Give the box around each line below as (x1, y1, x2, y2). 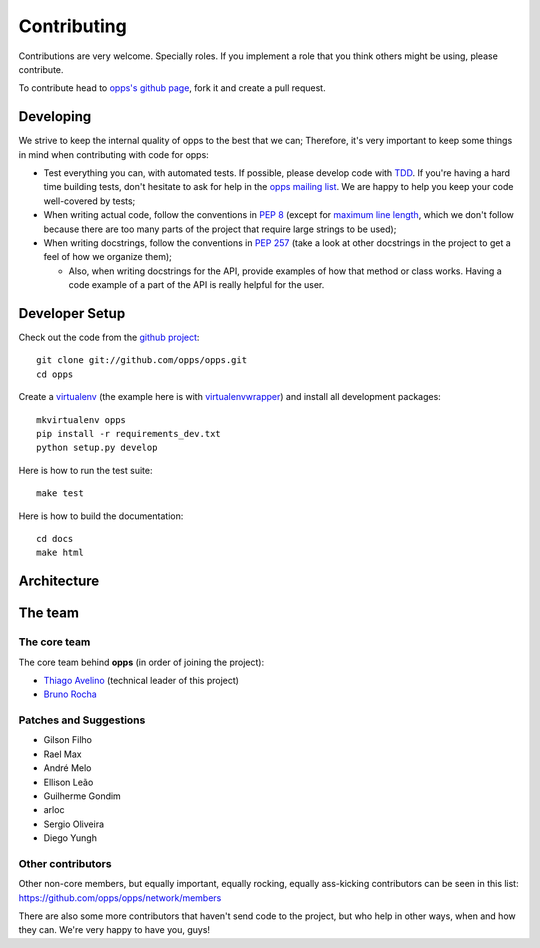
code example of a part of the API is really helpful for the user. (68, 279, 325, 291)
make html (36, 547, 84, 559)
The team (18, 605, 80, 622)
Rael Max (43, 748, 82, 760)
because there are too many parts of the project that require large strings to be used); (43, 223, 397, 235)
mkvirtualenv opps (36, 414, 127, 425)
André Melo (43, 762, 92, 774)
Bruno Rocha (43, 688, 97, 700)
